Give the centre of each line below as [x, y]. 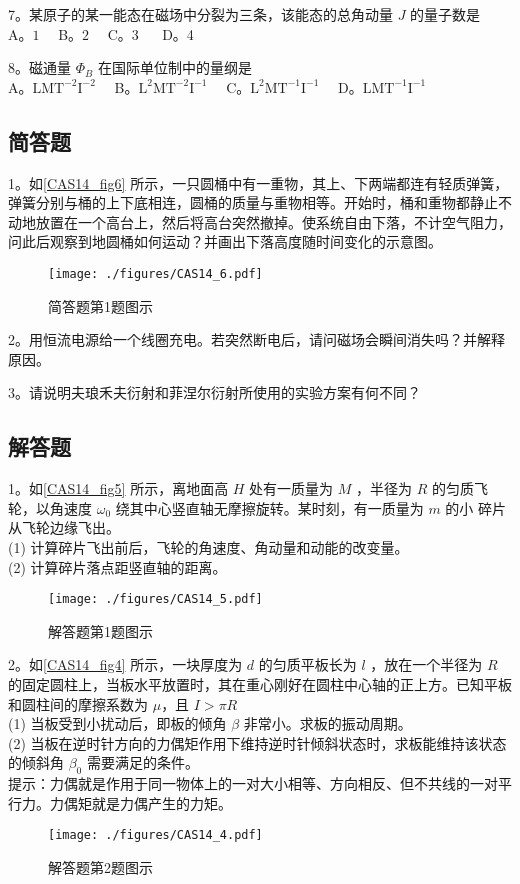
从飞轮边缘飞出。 [64, 527]
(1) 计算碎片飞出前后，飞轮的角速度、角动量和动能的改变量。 [208, 546]
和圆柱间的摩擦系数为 [78, 703]
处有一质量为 [291, 488]
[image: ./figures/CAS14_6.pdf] [155, 273]
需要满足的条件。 [142, 762]
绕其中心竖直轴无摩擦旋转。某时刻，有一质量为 [269, 507]
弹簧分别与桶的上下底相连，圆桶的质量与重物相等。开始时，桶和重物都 [239, 202]
